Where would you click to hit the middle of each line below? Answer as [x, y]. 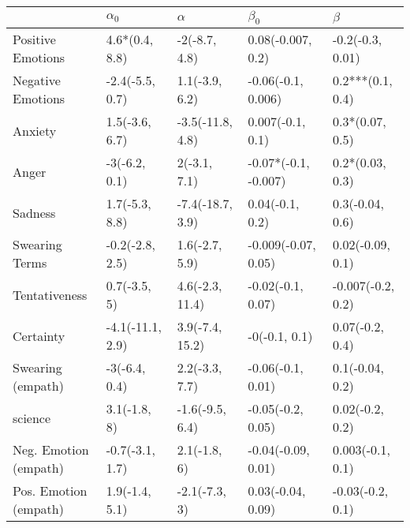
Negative [37, 81]
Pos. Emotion [50, 491]
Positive [34, 39]
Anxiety [35, 130]
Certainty [39, 335]
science [32, 418]
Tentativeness [50, 294]
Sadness [34, 212]
